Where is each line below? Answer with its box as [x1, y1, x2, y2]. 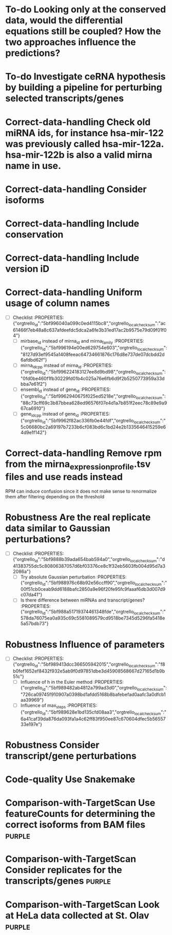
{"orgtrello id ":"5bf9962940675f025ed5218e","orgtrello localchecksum [20, 393, 163, 400]
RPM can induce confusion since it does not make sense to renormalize [5, 488, 157, 494]
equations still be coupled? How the [5, 26, 161, 37]
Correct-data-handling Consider [5, 183, 147, 195]
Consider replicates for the [5, 864, 122, 876]
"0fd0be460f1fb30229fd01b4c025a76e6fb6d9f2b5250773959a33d [20, 376, 165, 382]
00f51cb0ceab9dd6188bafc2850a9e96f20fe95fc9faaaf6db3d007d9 [20, 586, 166, 592]
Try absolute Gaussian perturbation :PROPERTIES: [20, 574, 127, 580]
